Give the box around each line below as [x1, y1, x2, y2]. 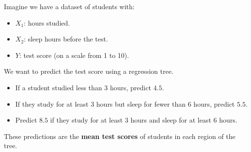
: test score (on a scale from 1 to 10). [19, 50, 129, 60]
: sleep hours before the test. [24, 34, 108, 44]
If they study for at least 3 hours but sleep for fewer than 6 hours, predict [15, 98, 235, 109]
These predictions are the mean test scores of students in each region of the [4, 131, 235, 141]
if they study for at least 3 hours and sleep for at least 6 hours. [50, 115, 237, 125]
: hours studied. [24, 17, 70, 28]
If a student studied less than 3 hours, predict [15, 82, 151, 92]
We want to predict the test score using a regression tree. [4, 66, 173, 76]
